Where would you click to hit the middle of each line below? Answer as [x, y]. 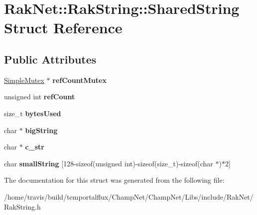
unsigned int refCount [40, 97]
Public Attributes [50, 59]
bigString [41, 130]
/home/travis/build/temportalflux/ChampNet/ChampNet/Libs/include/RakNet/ [129, 196]
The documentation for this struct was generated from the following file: [114, 180]
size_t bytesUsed [33, 113]
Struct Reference [63, 28]
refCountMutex [79, 80]
